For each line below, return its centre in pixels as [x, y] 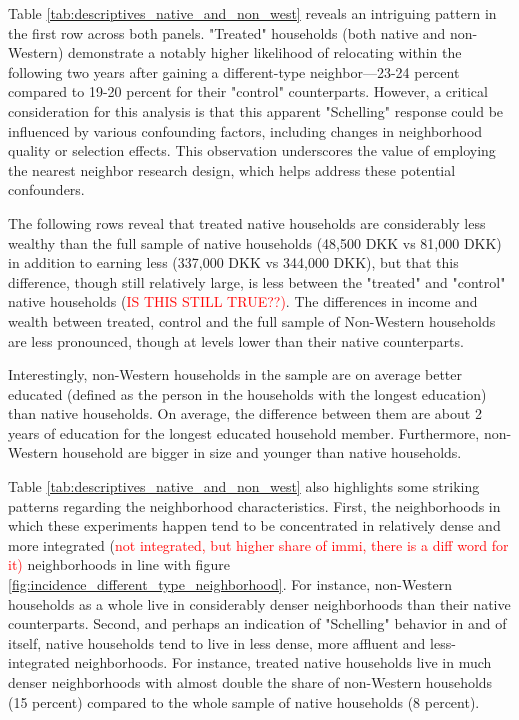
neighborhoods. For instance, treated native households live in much [283, 662]
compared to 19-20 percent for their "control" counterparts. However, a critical [248, 91]
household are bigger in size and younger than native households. [262, 452]
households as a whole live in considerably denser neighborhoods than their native [259, 603]
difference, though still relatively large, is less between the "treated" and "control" [257, 281]
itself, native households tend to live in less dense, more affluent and [217, 642]
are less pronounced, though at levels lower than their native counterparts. [236, 340]
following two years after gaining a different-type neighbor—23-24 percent [234, 71]
